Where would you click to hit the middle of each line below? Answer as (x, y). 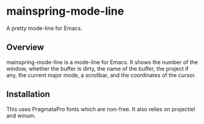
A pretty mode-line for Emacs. (44, 28)
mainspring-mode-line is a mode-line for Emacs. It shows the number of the (102, 62)
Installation (28, 94)
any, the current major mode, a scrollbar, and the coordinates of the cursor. (101, 75)
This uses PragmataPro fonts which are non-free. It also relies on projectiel (101, 109)
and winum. (21, 115)
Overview (25, 47)
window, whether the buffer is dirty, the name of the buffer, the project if (97, 68)
